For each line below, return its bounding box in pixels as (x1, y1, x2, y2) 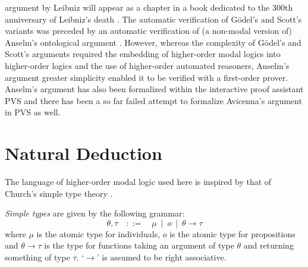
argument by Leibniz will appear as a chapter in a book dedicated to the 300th (5, 1, 293, 13)
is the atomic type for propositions (169, 227, 296, 240)
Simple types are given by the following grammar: (5, 207, 185, 219)
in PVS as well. (5, 106, 61, 118)
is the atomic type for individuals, (36, 227, 161, 240)
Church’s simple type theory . (5, 187, 113, 199)
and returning (243, 239, 294, 252)
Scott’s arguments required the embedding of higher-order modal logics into (5, 48, 281, 60)
